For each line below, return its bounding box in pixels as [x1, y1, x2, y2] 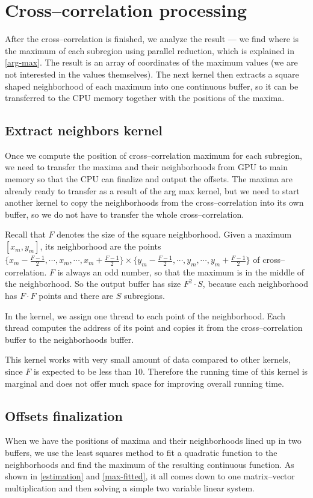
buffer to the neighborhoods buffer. [5, 333, 134, 345]
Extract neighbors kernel [5, 121, 163, 140]
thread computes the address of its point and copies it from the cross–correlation [5, 321, 303, 334]
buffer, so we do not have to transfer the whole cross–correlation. [5, 207, 244, 220]
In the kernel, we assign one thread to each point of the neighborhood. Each [5, 309, 285, 322]
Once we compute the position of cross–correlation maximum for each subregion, [5, 149, 302, 161]
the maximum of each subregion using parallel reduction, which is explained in [5, 44, 295, 57]
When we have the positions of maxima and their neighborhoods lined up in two [5, 434, 302, 447]
